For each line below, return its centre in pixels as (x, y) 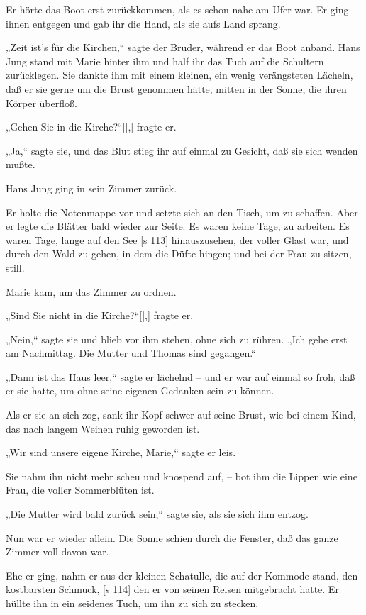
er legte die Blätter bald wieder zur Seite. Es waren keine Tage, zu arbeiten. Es (178, 226)
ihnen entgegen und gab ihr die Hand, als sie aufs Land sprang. (143, 23)
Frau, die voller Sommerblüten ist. (80, 490)
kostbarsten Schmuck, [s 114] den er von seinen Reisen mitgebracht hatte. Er (172, 589)
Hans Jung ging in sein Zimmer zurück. (91, 188)
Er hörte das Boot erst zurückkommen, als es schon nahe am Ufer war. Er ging (177, 9)
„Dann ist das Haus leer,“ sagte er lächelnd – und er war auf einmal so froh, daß (181, 376)
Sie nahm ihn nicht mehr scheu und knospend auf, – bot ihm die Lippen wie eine (182, 476)
